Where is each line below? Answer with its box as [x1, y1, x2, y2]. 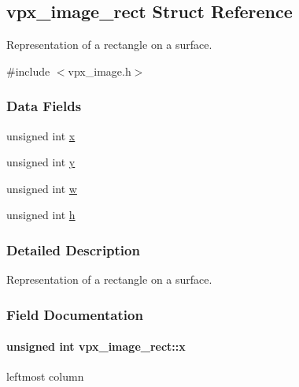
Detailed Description [6, 240, 140, 259]
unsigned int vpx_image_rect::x [6, 338, 186, 355]
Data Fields [6, 96, 82, 116]
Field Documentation [6, 304, 143, 324]
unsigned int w [6, 180, 77, 196]
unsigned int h [6, 207, 76, 223]
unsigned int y [6, 154, 76, 170]
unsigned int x [6, 127, 76, 143]
